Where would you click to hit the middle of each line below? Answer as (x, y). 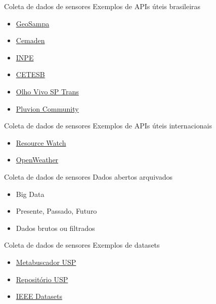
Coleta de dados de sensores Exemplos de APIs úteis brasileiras (102, 6)
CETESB (30, 74)
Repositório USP (42, 279)
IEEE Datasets (39, 296)
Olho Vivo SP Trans (47, 91)
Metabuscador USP (46, 262)
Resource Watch (41, 142)
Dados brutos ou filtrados (55, 228)
